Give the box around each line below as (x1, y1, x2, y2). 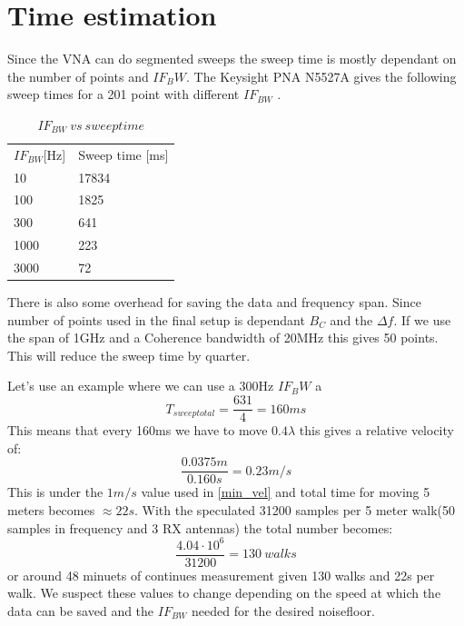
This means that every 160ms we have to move (7, 421, 268, 440)
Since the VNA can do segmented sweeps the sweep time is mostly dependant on (7, 49, 457, 68)
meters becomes (7, 500, 95, 519)
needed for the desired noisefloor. (192, 601, 375, 620)
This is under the (7, 482, 104, 502)
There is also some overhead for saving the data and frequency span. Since (7, 293, 421, 312)
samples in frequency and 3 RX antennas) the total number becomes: (7, 518, 393, 537)
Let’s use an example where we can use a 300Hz (7, 376, 274, 395)
